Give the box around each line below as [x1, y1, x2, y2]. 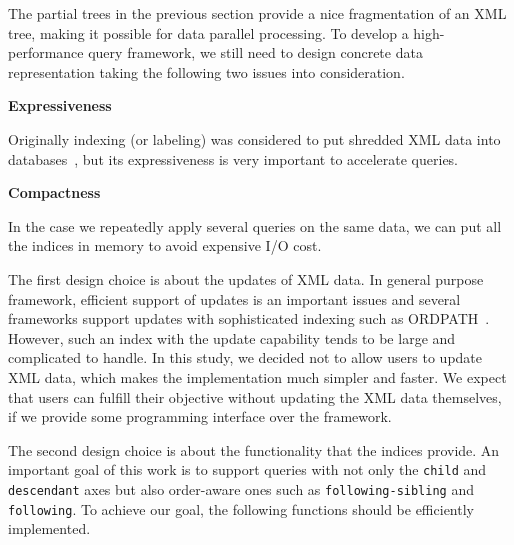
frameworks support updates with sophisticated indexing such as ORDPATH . [8, 308, 490, 329]
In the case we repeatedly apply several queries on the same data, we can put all [8, 215, 502, 236]
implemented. [8, 518, 91, 539]
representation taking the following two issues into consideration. [8, 61, 405, 82]
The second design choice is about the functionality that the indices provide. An [8, 439, 500, 460]
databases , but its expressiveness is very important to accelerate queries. [8, 148, 459, 169]
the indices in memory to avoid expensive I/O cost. [8, 235, 322, 256]
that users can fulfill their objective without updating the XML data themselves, [8, 386, 502, 407]
